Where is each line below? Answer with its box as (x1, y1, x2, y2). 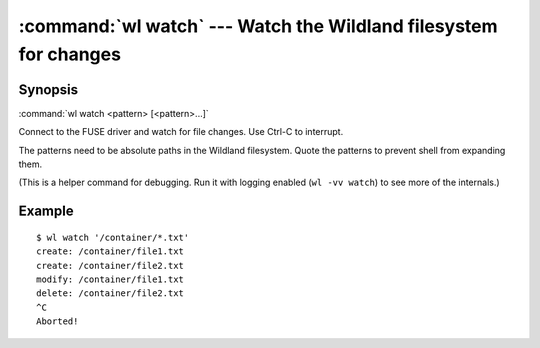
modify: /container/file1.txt (36, 274, 185, 285)
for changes (18, 43, 122, 65)
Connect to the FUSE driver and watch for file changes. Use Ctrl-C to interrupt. (18, 126, 344, 138)
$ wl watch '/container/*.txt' (36, 231, 190, 243)
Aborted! (36, 316, 79, 327)
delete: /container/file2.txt (36, 288, 185, 299)
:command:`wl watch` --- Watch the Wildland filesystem (18, 15, 499, 37)
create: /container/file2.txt (36, 260, 185, 271)
